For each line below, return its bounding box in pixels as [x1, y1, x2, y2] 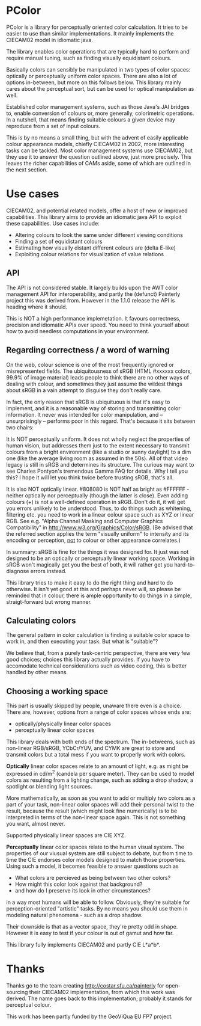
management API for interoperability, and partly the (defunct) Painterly [6, 290, 181, 298]
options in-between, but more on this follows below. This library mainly [6, 79, 182, 86]
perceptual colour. [6, 1001, 52, 1008]
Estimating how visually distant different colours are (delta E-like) [14, 244, 176, 251]
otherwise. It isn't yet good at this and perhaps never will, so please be [6, 585, 181, 592]
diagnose [6, 567, 29, 574]
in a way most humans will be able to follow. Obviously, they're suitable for [6, 899, 190, 906]
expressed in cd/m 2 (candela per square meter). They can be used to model [6, 769, 194, 777]
